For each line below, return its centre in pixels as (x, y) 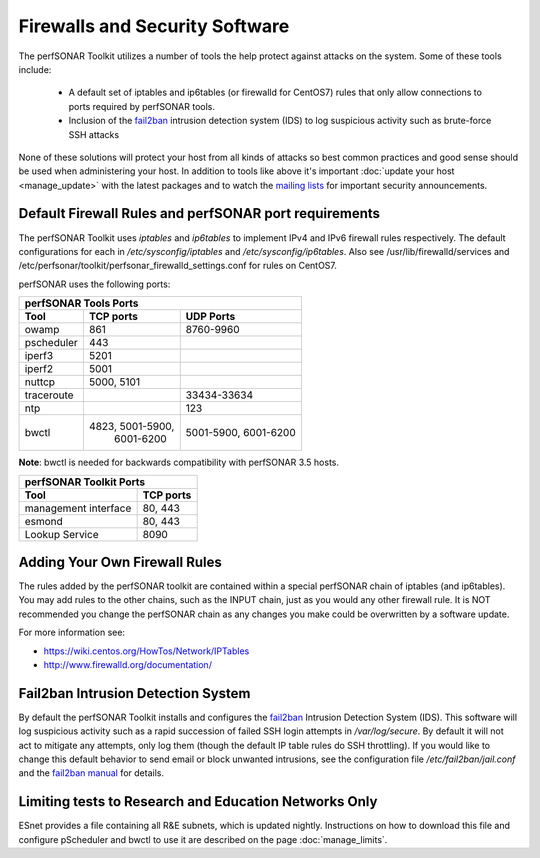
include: (35, 69)
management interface (78, 508)
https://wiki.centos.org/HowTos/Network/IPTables (146, 651)
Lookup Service (61, 534)
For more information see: (71, 632)
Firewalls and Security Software (154, 26)
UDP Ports (210, 317)
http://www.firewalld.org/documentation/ (127, 664)
